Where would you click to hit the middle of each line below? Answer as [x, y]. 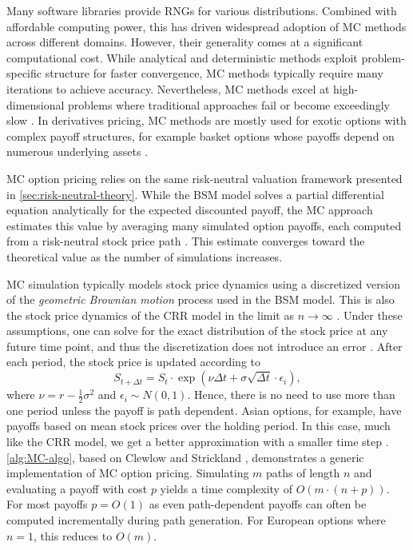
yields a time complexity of [226, 488]
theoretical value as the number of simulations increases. [145, 256]
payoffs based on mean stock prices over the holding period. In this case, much [199, 426]
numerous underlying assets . [77, 151]
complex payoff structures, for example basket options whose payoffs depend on [201, 136]
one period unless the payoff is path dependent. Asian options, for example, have [204, 410]
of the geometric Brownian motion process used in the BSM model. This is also [201, 299]
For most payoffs [47, 504]
